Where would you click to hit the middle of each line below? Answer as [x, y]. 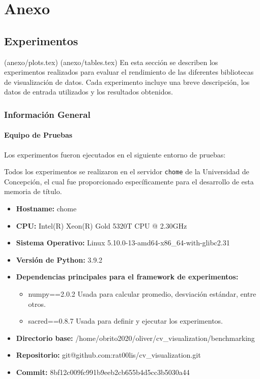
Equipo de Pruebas [38, 135]
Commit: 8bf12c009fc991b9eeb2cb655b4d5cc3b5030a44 [103, 372]
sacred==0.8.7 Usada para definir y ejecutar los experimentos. [125, 321]
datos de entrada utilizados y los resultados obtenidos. [89, 92]
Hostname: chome [46, 209]
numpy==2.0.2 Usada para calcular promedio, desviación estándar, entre [142, 294]
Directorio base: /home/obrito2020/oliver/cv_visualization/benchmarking [135, 338]
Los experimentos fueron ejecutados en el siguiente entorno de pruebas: [115, 154]
